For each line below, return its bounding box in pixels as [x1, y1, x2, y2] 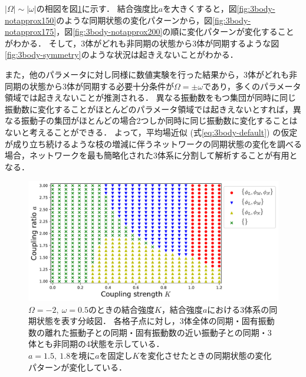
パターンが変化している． [28, 361, 127, 373]
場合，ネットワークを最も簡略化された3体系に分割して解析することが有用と [5, 149, 298, 161]
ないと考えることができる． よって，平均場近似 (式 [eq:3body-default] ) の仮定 [5, 125, 298, 138]
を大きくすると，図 [163, 2, 237, 14]
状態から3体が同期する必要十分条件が [29, 80, 174, 92]
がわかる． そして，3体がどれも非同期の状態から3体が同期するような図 [5, 37, 279, 49]
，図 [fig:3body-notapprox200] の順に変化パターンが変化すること [56, 25, 294, 38]
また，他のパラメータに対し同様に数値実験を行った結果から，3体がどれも [5, 68, 289, 80]
